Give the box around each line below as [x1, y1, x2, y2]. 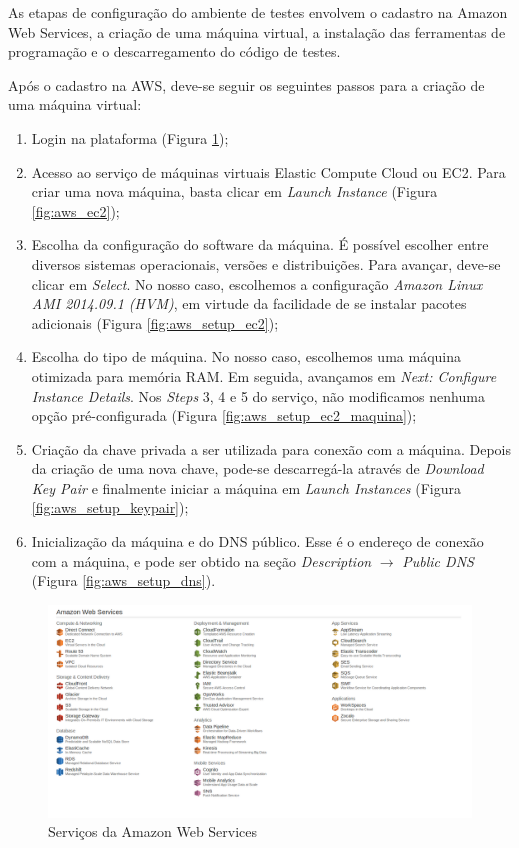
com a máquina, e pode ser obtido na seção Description [31, 550, 372, 571]
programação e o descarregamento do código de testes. [8, 41, 341, 62]
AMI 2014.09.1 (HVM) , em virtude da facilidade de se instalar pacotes [31, 293, 467, 314]
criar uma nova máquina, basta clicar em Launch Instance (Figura [31, 181, 438, 202]
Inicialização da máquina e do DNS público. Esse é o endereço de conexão [31, 531, 484, 552]
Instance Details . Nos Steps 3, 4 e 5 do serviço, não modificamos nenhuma [31, 385, 485, 406]
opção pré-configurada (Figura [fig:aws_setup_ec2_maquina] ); [31, 405, 417, 426]
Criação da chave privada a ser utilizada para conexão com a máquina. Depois [31, 438, 512, 459]
